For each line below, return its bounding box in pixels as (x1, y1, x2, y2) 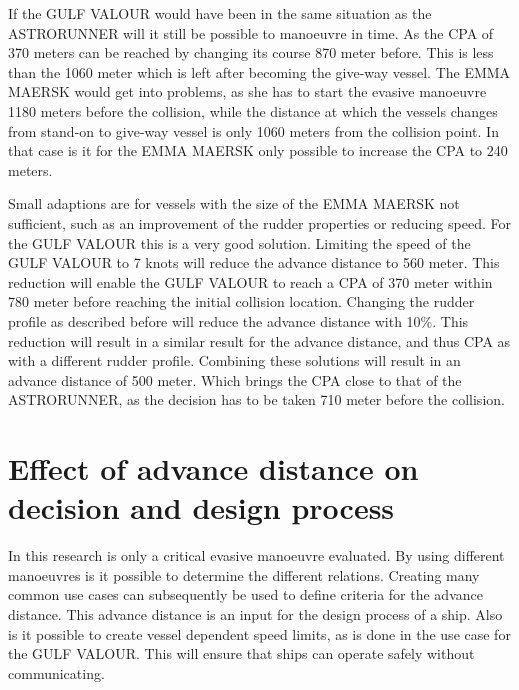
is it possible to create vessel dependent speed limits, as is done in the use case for (8, 623, 511, 644)
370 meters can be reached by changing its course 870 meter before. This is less (8, 42, 494, 63)
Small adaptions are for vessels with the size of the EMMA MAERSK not (8, 193, 460, 214)
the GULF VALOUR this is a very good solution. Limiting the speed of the (8, 232, 471, 253)
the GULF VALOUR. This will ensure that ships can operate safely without (8, 643, 475, 664)
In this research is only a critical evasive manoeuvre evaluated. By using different (8, 545, 505, 566)
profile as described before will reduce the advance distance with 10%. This (8, 310, 469, 331)
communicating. (8, 662, 105, 683)
